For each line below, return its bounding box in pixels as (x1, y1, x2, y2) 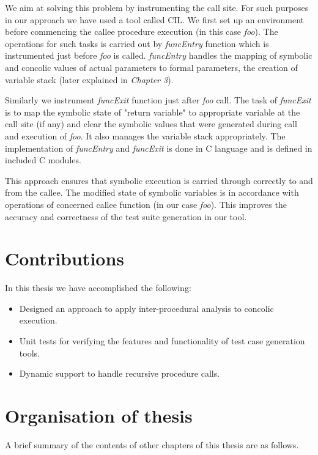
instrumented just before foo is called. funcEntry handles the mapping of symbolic (5, 49, 312, 62)
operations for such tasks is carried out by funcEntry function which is (5, 37, 269, 50)
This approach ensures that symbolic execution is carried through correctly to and (5, 174, 313, 187)
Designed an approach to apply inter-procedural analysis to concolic (19, 301, 274, 314)
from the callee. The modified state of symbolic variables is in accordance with (5, 186, 299, 199)
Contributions (5, 246, 125, 271)
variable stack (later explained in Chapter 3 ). (5, 73, 174, 86)
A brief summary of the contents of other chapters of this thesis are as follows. (5, 438, 299, 451)
